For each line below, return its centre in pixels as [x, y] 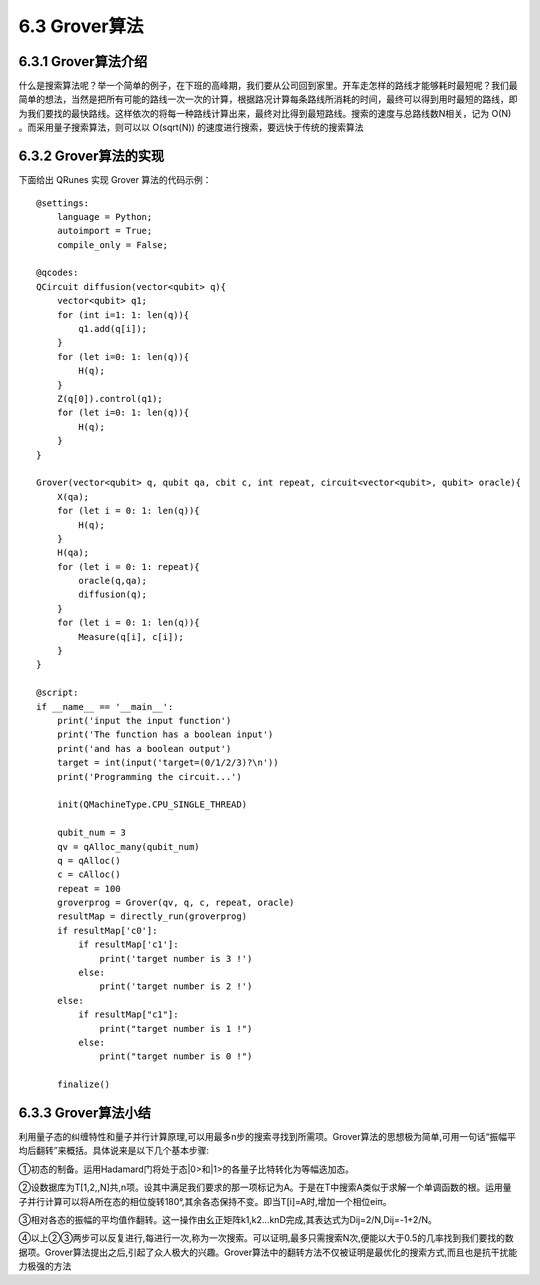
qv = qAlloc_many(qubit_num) [128, 846]
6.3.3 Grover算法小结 [85, 1112]
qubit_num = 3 [91, 833]
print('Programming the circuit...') [149, 776]
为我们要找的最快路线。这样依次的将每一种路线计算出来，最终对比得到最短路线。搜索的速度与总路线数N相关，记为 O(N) [265, 113]
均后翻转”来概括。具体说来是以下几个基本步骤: [114, 1151]
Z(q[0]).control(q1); [110, 398]
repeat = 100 [88, 888]
